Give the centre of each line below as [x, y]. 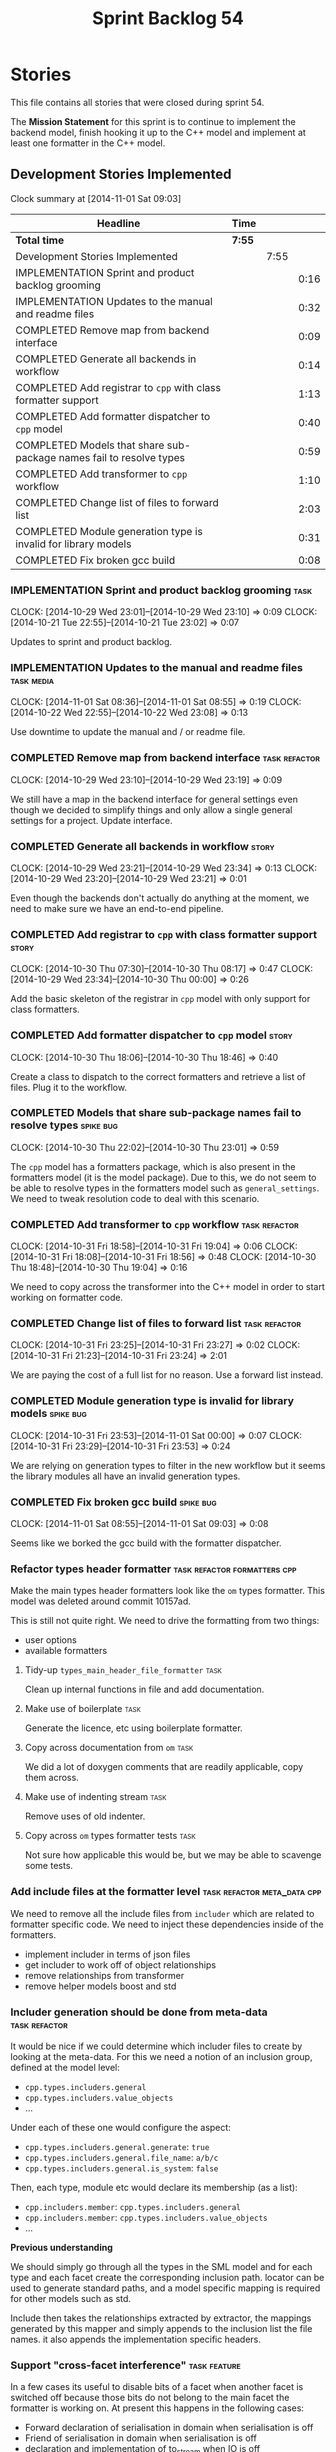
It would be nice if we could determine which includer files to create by [156, 2046]
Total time [40, 240]
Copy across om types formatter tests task [110, 1836]
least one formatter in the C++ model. [88, 143]
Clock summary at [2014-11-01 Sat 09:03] [96, 198]
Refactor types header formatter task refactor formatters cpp [153, 1569]
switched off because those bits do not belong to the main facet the [150, 2398]
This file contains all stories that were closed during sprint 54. [137, 102]
